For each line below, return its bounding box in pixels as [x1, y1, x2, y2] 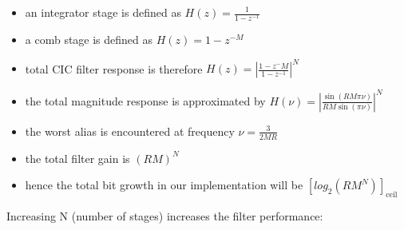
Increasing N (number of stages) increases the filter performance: [6, 207, 323, 224]
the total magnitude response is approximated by [25, 92, 266, 109]
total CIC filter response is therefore [25, 60, 203, 77]
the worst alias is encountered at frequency [25, 122, 235, 139]
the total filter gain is [25, 149, 130, 166]
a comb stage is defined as [25, 31, 153, 48]
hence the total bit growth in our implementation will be [25, 176, 303, 193]
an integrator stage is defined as [25, 4, 181, 20]
